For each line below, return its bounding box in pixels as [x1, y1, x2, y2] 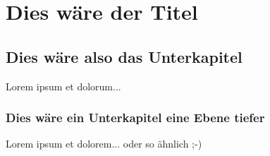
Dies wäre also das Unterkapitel [6, 45, 243, 67]
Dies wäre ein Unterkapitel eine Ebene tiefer [6, 109, 265, 126]
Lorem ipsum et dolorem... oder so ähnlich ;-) [6, 136, 202, 151]
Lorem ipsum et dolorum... [6, 78, 121, 93]
